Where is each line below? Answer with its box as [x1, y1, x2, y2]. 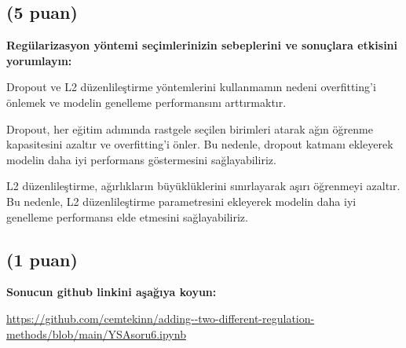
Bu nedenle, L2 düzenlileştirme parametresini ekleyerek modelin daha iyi [6, 192, 357, 209]
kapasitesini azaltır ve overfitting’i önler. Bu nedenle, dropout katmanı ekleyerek [6, 136, 393, 152]
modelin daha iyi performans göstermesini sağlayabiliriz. [6, 151, 276, 167]
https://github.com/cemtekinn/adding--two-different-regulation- [6, 310, 315, 326]
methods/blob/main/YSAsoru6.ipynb [6, 325, 186, 342]
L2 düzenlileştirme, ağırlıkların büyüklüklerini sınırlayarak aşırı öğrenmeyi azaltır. [6, 178, 401, 194]
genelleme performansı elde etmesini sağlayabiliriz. [6, 208, 248, 225]
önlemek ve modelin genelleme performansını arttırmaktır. [6, 93, 287, 110]
